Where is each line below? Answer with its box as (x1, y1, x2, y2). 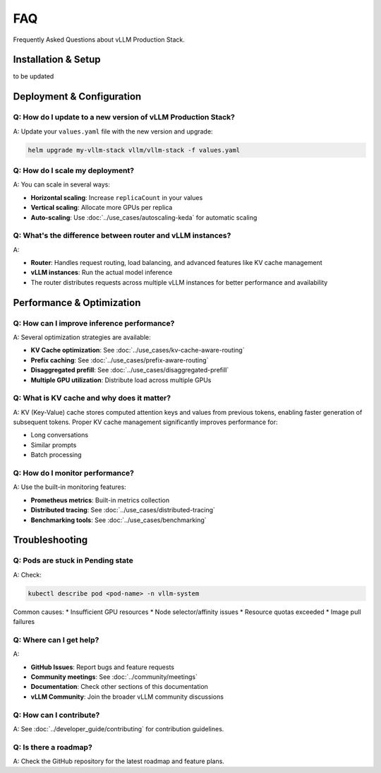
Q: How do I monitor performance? (13, 468, 134, 478)
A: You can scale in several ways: (13, 180, 111, 189)
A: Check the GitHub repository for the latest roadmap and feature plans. (13, 757, 225, 766)
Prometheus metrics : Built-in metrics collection (30, 495, 169, 504)
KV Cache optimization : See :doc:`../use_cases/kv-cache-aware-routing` (30, 346, 245, 355)
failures (13, 618, 35, 626)
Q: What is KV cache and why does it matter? (13, 393, 171, 403)
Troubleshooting (13, 534, 88, 546)
